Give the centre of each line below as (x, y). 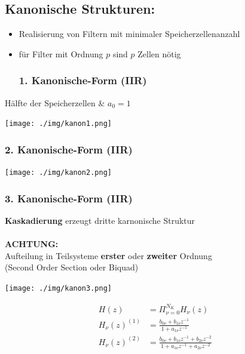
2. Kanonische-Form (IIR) (69, 149)
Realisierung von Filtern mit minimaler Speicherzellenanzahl (129, 34)
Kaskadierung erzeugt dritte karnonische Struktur (100, 220)
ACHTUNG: (32, 244)
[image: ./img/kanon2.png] (58, 173)
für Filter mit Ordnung (61, 53)
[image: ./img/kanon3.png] (58, 288)
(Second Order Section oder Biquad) (72, 267)
